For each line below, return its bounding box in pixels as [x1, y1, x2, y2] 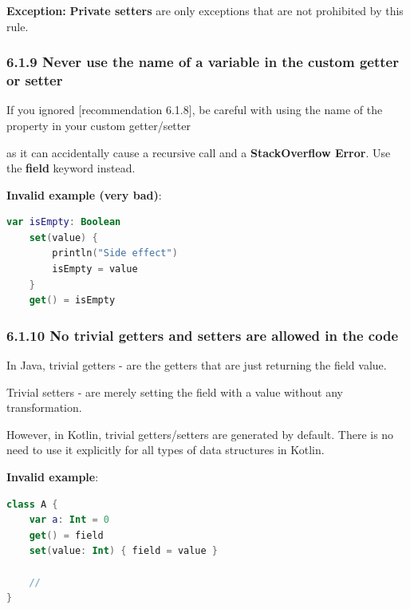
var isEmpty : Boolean [6, 216, 121, 228]
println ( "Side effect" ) [52, 247, 178, 259]
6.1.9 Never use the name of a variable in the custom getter [6, 52, 399, 72]
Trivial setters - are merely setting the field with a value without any [6, 383, 343, 400]
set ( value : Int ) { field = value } [29, 545, 219, 557]
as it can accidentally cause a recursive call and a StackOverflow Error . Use [6, 144, 391, 160]
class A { [6, 498, 58, 510]
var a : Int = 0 [29, 514, 109, 526]
